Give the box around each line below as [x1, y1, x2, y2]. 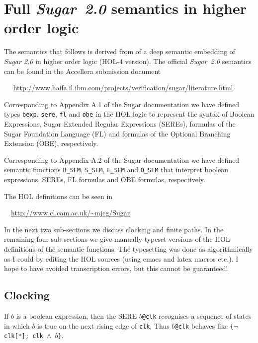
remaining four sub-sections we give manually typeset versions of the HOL [4, 234, 230, 244]
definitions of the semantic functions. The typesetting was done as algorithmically [4, 243, 253, 254]
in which [4, 320, 30, 331]
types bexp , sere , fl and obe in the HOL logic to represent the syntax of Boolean [4, 109, 255, 119]
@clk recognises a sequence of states [142, 310, 252, 321]
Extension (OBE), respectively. [4, 138, 98, 148]
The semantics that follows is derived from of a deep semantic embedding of [4, 46, 236, 57]
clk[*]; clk [4, 333, 43, 340]
